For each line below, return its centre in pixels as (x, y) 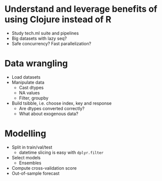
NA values (29, 92)
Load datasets (26, 77)
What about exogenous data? (49, 114)
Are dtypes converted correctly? (52, 108)
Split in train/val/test (32, 147)
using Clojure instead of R (58, 19)
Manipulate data (28, 82)
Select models (26, 157)
